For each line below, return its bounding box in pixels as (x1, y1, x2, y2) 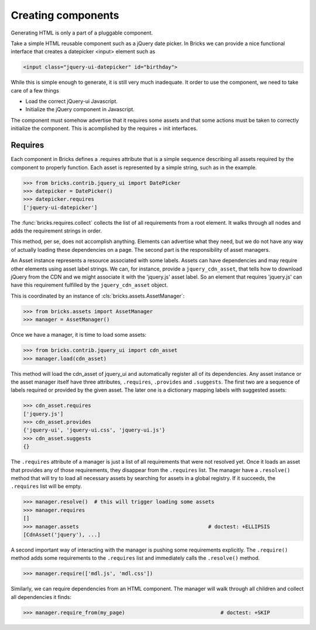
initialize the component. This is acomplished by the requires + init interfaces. (11, 125, 198, 132)
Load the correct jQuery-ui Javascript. (25, 98, 118, 105)
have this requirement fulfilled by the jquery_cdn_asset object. (11, 282, 168, 289)
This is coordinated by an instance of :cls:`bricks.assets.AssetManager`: (11, 292, 185, 299)
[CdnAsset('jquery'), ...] (23, 531, 101, 538)
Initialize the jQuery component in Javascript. (25, 106, 135, 113)
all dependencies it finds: (11, 593, 71, 600)
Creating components (11, 9, 119, 22)
